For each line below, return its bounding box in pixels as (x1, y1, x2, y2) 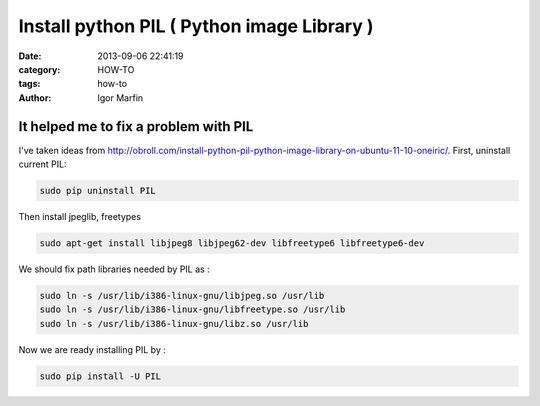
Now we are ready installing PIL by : (18, 343, 167, 355)
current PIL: (18, 158, 67, 170)
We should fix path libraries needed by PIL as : (18, 263, 210, 275)
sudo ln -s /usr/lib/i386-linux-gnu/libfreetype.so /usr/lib (39, 304, 346, 315)
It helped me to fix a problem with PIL (18, 118, 254, 135)
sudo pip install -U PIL (39, 370, 162, 382)
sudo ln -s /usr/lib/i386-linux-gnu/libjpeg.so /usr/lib (39, 290, 325, 301)
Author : (18, 91, 52, 104)
